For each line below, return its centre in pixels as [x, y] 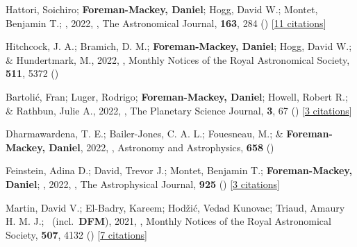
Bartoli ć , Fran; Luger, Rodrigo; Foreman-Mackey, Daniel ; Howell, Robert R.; [177, 96]
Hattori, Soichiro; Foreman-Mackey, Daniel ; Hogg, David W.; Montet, [162, 9]
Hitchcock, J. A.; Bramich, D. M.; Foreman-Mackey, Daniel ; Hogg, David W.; [179, 46]
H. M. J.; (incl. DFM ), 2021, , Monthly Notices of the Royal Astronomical [168, 221]
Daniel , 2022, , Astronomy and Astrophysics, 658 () [161, 147]
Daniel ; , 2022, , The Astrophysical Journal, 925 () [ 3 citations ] [143, 184]
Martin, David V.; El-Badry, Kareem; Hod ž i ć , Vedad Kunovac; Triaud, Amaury [175, 207]
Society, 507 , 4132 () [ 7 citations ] [76, 234]
